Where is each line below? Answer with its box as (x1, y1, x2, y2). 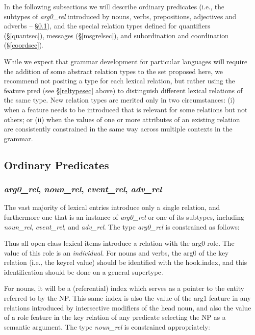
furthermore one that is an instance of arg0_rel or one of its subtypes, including (4, 211, 245, 222)
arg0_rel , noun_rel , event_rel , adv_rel (4, 183, 162, 195)
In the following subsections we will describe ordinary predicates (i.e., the (4, 1, 225, 11)
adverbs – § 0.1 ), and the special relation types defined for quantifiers (4, 21, 210, 31)
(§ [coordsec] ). (4, 40, 44, 50)
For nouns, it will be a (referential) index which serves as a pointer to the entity (4, 283, 244, 293)
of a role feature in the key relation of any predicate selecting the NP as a (4, 312, 226, 322)
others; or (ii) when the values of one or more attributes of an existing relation (4, 114, 240, 124)
